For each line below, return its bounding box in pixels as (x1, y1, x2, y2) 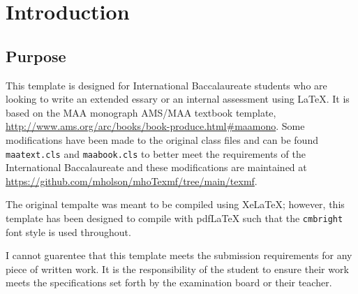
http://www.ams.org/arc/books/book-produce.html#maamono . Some (6, 119, 305, 133)
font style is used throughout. (6, 224, 131, 239)
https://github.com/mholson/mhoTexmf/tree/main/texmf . (6, 173, 258, 188)
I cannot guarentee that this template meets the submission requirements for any (6, 248, 352, 263)
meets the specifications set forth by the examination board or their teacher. (6, 275, 332, 290)
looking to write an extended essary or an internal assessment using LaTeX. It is (6, 91, 350, 106)
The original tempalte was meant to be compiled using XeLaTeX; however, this (6, 197, 345, 212)
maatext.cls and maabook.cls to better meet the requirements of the (6, 146, 306, 161)
